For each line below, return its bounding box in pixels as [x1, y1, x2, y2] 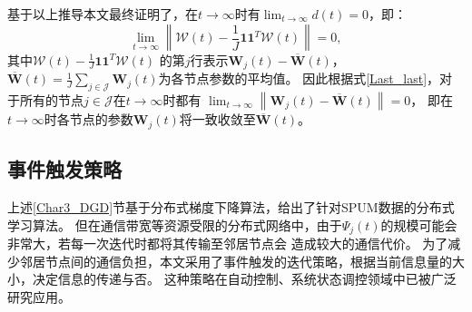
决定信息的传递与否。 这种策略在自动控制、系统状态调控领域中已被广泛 [32, 269, 457, 288]
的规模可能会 [380, 215, 457, 234]
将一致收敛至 [179, 110, 256, 129]
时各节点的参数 [44, 110, 133, 129]
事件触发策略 [7, 155, 122, 183]
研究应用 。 [7, 287, 71, 306]
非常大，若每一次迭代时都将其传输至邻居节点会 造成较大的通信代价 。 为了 [7, 234, 448, 253]
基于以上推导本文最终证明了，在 [7, 5, 198, 23]
